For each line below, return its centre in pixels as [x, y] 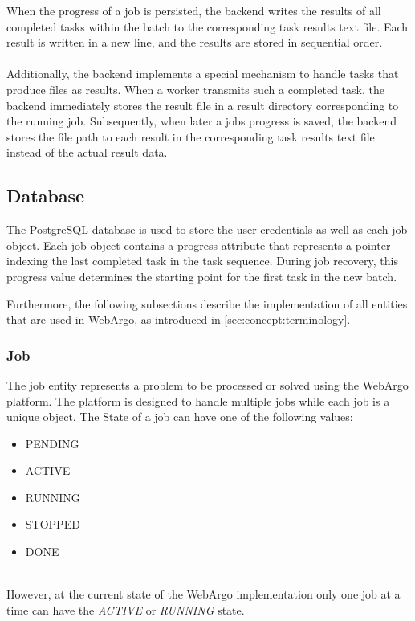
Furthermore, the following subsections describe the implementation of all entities [207, 303]
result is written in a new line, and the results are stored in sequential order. [195, 42]
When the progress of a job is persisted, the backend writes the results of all [194, 10]
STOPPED [53, 524]
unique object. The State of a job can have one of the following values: [180, 417]
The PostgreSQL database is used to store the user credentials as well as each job [207, 229]
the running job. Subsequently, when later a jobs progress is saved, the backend [201, 121]
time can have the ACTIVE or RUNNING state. [126, 609]
